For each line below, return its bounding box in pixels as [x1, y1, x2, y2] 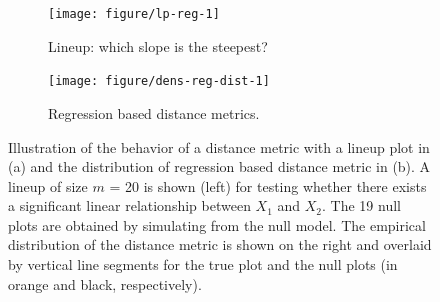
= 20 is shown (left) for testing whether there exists [109, 175, 427, 196]
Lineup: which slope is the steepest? [48, 35, 268, 56]
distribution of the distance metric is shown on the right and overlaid [8, 234, 432, 255]
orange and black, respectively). [8, 273, 202, 294]
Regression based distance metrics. [48, 102, 260, 123]
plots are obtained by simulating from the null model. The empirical [8, 214, 426, 235]
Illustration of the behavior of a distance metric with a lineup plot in [8, 136, 430, 157]
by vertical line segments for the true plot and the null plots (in [8, 254, 398, 275]
